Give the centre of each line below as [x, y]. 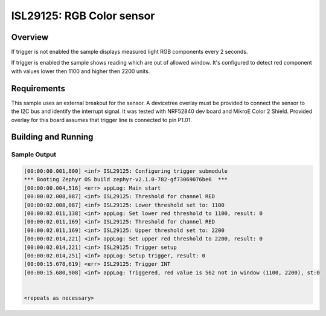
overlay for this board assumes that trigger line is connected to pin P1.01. [102, 120]
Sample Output [34, 155]
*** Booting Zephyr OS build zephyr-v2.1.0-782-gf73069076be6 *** [126, 179]
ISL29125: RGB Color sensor [83, 16]
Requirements [38, 89]
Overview [30, 37]
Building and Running [52, 137]
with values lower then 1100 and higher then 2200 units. [81, 71]
